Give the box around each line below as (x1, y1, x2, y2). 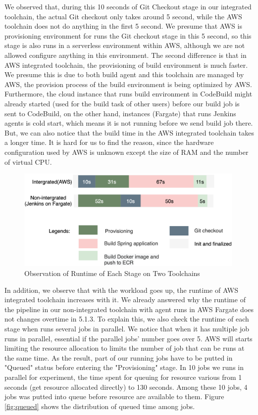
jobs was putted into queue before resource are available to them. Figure (4, 391, 224, 402)
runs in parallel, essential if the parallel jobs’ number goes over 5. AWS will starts (4, 333, 253, 343)
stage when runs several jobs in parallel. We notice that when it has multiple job (4, 323, 250, 333)
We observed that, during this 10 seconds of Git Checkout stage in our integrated (4, 1, 252, 11)
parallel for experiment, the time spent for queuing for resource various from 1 (4, 371, 242, 382)
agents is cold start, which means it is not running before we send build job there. (4, 118, 253, 128)
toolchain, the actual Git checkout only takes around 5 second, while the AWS (4, 11, 242, 21)
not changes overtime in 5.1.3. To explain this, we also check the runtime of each (4, 314, 249, 324)
